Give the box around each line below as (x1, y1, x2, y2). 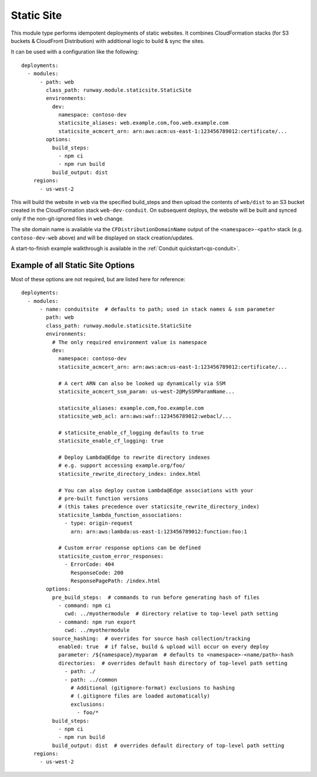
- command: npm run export (58, 618, 136, 625)
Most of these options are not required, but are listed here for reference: (11, 275, 186, 282)
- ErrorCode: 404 (65, 561, 114, 568)
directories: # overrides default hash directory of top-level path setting (58, 659, 288, 666)
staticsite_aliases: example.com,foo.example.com (58, 405, 204, 411)
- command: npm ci (58, 602, 112, 609)
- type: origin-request (65, 520, 133, 526)
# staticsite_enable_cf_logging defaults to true (58, 429, 204, 436)
